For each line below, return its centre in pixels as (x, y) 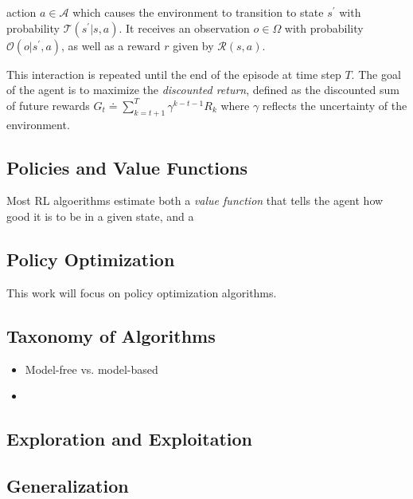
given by (193, 45)
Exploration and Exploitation (129, 439)
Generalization (68, 485)
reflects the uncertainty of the (335, 105)
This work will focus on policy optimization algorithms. (142, 292)
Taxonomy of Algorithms (111, 335)
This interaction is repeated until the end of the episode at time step (174, 74)
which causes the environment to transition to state (198, 12)
